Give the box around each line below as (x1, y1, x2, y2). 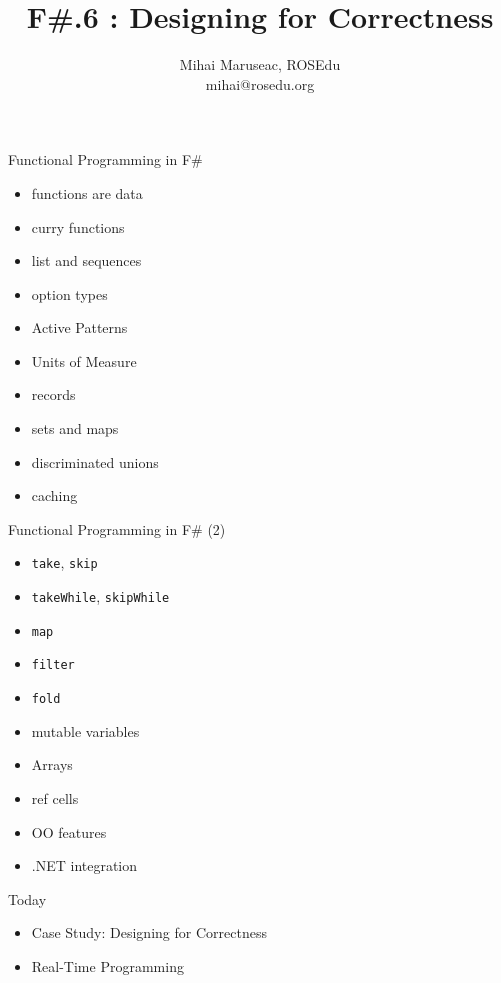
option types (31, 283, 108, 304)
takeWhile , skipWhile (31, 586, 170, 607)
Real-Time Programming (31, 955, 184, 976)
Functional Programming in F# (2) (8, 518, 226, 539)
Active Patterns (31, 317, 128, 338)
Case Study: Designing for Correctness (31, 922, 267, 943)
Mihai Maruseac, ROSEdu (179, 54, 341, 75)
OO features (31, 821, 107, 842)
